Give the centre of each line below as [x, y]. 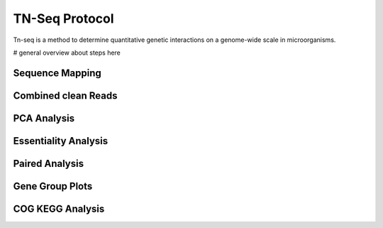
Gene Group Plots [53, 186]
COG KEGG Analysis [59, 208]
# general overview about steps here [67, 53]
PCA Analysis [44, 118]
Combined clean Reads [65, 96]
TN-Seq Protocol [63, 18]
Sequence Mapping [57, 73]
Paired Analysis [49, 163]
